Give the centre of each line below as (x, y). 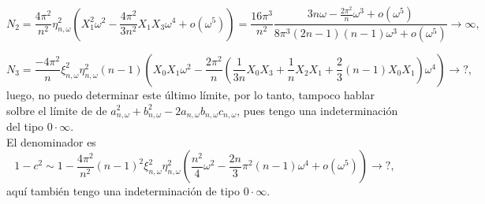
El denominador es (51, 141)
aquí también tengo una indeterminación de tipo (123, 191)
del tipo (25, 126)
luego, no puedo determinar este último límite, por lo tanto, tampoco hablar (190, 94)
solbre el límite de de (57, 110)
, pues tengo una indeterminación (317, 110)
